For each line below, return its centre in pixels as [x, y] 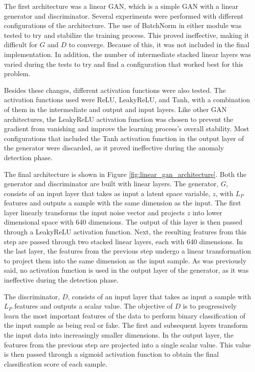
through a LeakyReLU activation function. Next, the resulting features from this [125, 232]
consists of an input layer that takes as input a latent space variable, [107, 193]
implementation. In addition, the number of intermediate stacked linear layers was [127, 54]
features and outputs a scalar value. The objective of [94, 306]
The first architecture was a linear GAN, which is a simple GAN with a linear [121, 6]
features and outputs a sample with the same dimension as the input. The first [123, 203]
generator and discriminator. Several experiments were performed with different [124, 15]
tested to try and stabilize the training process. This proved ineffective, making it [127, 35]
